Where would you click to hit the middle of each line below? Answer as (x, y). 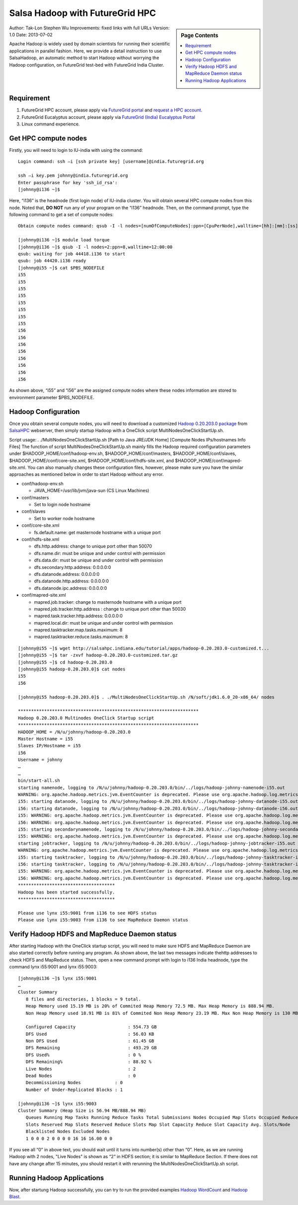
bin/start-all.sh (39, 781)
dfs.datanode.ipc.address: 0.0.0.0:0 (71, 588)
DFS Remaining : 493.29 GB (91, 1048)
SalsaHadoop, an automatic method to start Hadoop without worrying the (84, 58)
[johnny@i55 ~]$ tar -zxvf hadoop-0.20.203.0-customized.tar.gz (98, 655)
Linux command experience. (51, 124)
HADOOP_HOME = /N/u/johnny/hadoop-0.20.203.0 (74, 732)
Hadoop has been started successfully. (67, 892)
